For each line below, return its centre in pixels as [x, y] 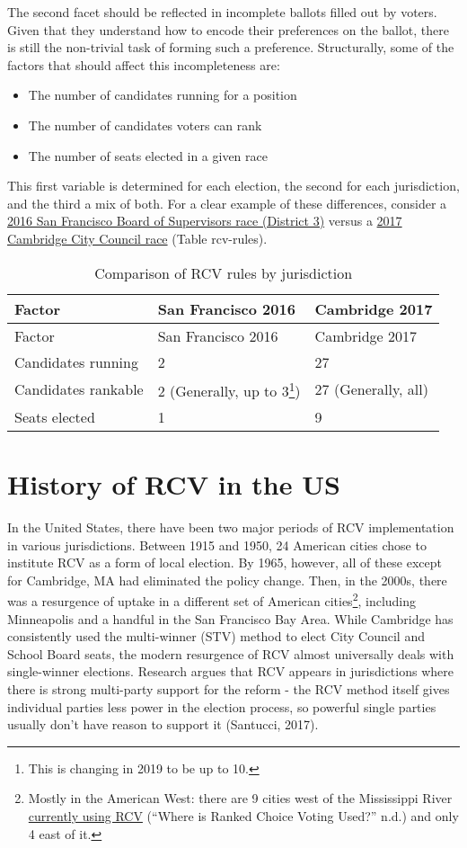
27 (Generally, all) [371, 389]
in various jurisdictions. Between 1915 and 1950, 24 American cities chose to [217, 545]
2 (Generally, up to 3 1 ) [229, 389]
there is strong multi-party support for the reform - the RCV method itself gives [229, 688]
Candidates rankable [79, 389]
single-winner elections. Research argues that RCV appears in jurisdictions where [230, 671]
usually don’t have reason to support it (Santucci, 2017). [163, 724]
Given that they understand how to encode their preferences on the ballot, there [229, 29]
